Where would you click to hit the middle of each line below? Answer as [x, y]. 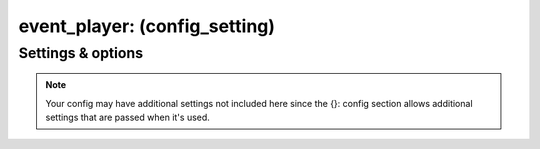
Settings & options [81, 53]
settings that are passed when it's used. [127, 117]
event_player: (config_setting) [146, 26]
